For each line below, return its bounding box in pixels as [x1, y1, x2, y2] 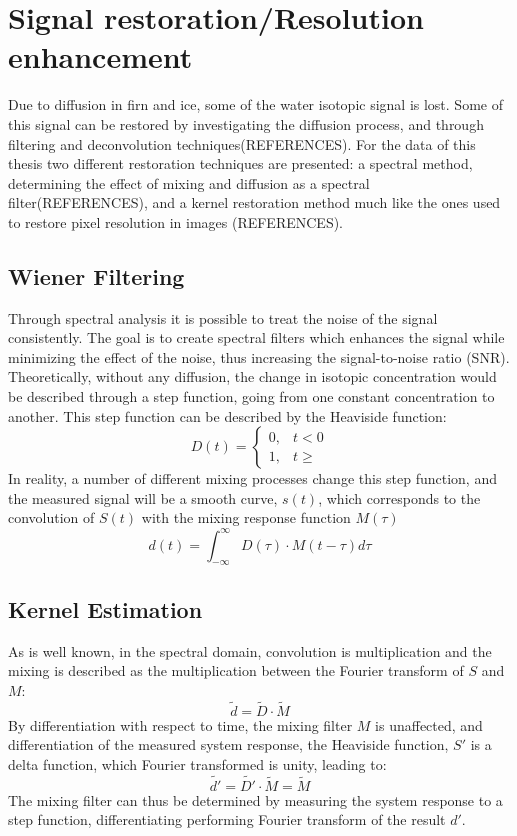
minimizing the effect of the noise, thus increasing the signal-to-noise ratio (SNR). [8, 346, 510, 367]
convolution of [8, 507, 95, 528]
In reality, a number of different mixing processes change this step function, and [8, 468, 497, 489]
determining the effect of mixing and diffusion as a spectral [8, 172, 370, 193]
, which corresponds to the [318, 487, 481, 508]
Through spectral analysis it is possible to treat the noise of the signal [8, 307, 438, 328]
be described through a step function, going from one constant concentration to [8, 386, 495, 407]
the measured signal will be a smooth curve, [8, 487, 278, 508]
